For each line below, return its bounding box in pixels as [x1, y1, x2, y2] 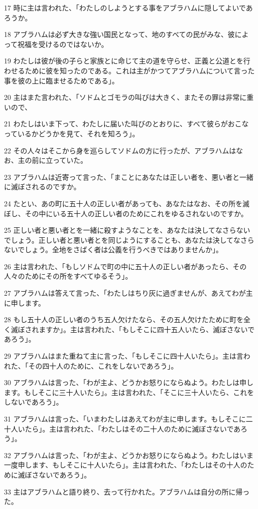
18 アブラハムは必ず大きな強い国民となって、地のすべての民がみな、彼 [4, 29, 235, 39]
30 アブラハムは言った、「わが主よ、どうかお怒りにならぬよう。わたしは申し [4, 377, 254, 388]
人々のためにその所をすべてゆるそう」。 [4, 271, 132, 281]
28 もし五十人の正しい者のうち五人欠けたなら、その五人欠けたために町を [4, 314, 244, 325]
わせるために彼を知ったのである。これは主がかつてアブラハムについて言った [4, 65, 255, 75]
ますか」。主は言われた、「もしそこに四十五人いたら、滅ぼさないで [38, 324, 255, 334]
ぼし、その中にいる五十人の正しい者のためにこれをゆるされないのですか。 [4, 208, 248, 218]
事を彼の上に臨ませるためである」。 [4, 75, 119, 85]
